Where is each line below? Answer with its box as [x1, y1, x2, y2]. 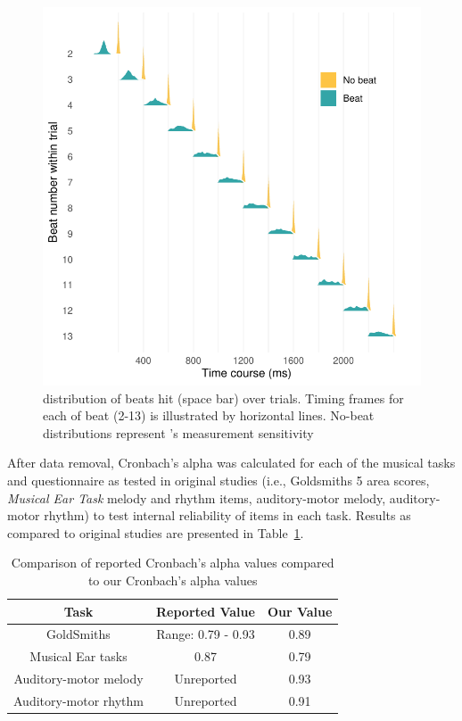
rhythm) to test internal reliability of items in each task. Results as [44, 506, 411, 525]
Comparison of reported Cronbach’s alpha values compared [11, 553, 334, 572]
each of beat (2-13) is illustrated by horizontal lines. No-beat [43, 406, 375, 425]
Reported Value [155, 601, 255, 620]
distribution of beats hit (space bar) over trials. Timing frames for [43, 388, 404, 407]
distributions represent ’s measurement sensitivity [43, 423, 314, 442]
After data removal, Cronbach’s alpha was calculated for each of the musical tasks [7, 453, 456, 472]
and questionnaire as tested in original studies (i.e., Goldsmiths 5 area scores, [7, 470, 430, 489]
